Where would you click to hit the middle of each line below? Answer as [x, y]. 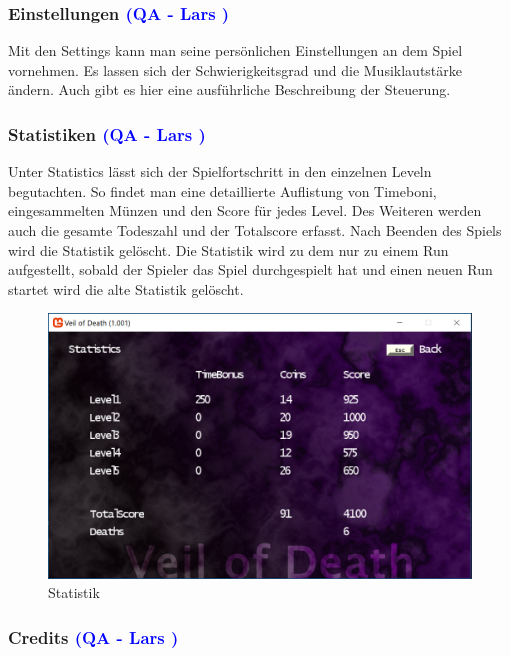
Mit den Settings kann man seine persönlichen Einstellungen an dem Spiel [235, 50]
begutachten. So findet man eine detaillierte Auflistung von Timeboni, [222, 190]
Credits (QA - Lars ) [93, 636]
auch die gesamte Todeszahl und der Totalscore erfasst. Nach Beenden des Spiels [255, 230]
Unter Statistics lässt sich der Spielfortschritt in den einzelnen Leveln [220, 171]
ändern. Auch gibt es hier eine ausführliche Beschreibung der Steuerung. [229, 89]
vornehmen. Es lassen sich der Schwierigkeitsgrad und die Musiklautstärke [235, 69]
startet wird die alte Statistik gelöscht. [126, 288]
